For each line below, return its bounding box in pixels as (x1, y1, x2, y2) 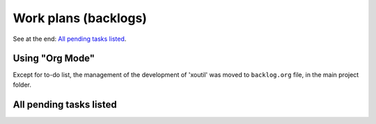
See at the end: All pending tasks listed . (13, 35, 127, 43)
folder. (13, 80, 31, 89)
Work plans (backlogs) (13, 10, 148, 26)
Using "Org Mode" (13, 53, 95, 64)
